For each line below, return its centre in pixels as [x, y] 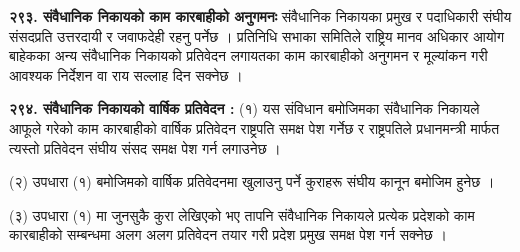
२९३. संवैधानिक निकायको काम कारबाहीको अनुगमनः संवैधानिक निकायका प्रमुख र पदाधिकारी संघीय [260, 16]
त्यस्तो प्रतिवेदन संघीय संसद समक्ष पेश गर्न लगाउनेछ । [145, 147]
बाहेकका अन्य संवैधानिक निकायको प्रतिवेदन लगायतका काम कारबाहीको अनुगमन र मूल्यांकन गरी [248, 55]
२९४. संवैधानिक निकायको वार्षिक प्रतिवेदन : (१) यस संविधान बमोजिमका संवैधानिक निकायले [244, 108]
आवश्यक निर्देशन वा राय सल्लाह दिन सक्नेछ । [126, 74]
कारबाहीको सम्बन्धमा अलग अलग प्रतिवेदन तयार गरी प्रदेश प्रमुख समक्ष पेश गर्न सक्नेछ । [228, 234]
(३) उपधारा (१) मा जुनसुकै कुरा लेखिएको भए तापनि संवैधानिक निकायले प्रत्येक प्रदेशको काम [242, 214]
